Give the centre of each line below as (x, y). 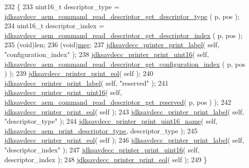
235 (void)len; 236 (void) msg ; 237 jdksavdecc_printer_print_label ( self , (112, 45)
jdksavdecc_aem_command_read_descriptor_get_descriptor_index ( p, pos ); (124, 35)
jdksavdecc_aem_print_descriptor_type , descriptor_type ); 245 (101, 130)
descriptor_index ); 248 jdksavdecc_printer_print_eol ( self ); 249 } (106, 159)
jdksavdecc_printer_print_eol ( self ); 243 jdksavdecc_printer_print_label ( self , (124, 111)
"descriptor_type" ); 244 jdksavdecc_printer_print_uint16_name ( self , (111, 121)
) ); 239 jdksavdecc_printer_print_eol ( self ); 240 (79, 73)
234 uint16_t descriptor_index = (54, 26)
